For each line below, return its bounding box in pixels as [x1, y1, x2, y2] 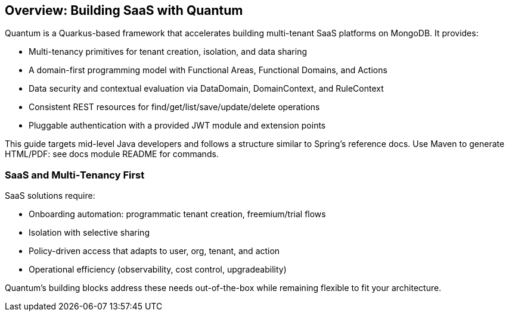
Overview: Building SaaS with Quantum [5, 3, 243, 18]
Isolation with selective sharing [29, 227, 150, 238]
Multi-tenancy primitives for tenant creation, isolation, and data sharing [29, 46, 307, 57]
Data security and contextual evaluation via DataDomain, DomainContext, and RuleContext [29, 83, 384, 94]
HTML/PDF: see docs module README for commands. [5, 149, 219, 159]
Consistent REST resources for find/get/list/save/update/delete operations [29, 102, 320, 112]
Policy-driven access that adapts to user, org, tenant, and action [29, 246, 280, 256]
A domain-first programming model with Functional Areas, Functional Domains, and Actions [29, 65, 387, 76]
